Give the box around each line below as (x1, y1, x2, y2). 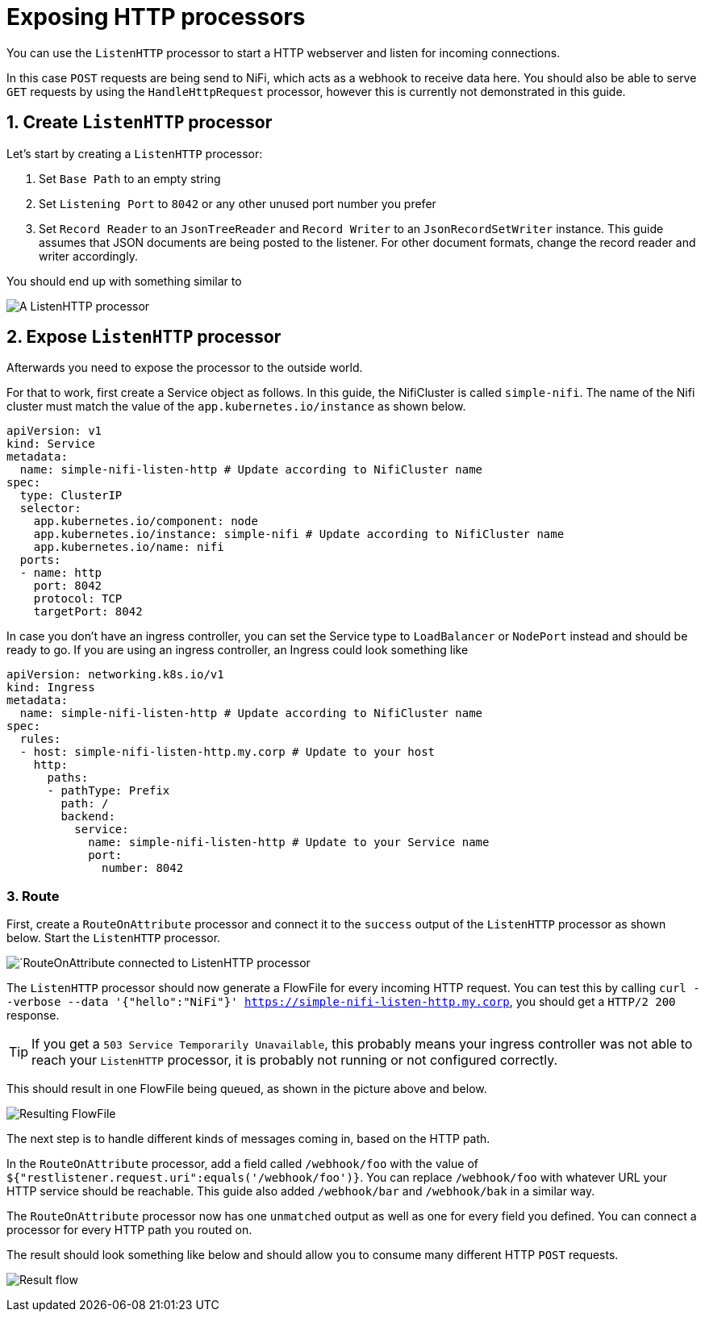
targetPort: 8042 (33, 605, 143, 619)
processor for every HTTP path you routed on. (6, 1223, 252, 1237)
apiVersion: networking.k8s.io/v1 (6, 668, 224, 682)
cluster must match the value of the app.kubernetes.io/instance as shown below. (6, 399, 466, 414)
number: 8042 (102, 861, 184, 875)
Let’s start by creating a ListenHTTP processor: (6, 146, 263, 161)
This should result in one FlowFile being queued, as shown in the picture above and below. (6, 1082, 487, 1096)
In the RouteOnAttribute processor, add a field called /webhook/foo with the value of (6, 1157, 478, 1171)
